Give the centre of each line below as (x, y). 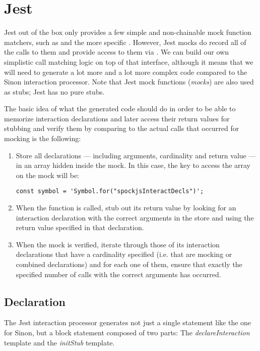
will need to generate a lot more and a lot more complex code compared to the (126, 72)
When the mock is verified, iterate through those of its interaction (118, 244)
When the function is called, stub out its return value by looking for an (126, 208)
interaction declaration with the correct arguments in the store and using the (135, 217)
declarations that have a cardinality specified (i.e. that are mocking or (124, 254)
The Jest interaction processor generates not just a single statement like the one (128, 322)
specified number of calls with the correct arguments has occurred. (118, 274)
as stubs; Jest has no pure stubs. (54, 91)
